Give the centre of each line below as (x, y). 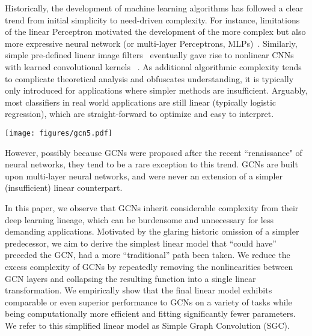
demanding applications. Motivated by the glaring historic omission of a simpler (152, 231)
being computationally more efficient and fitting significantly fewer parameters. (150, 313)
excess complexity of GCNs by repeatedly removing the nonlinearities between (149, 266)
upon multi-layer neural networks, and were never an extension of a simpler (144, 175)
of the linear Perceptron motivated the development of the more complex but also (155, 31)
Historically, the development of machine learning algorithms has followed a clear (154, 8)
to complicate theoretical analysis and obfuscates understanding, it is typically (149, 78)
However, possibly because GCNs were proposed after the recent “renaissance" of (154, 152)
